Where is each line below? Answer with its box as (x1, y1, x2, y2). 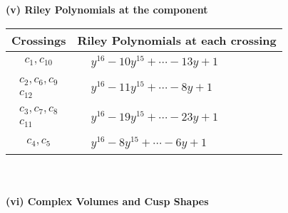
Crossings (11, 31, 66, 48)
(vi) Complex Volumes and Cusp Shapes (6, 193, 209, 208)
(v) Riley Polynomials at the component (6, 2, 208, 16)
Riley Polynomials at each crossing (77, 31, 277, 48)
